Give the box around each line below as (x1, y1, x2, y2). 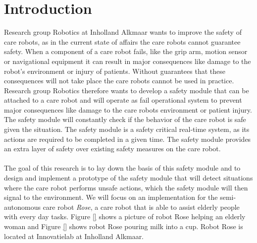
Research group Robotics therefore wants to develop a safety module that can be (4, 85, 249, 95)
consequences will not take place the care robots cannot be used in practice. (4, 75, 234, 86)
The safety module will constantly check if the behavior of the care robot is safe (4, 114, 246, 124)
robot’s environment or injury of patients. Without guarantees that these (4, 65, 225, 76)
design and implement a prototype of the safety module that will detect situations (4, 173, 253, 183)
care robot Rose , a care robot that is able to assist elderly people (43, 201, 240, 212)
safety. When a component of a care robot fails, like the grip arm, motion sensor (4, 46, 248, 57)
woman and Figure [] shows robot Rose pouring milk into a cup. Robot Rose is (4, 221, 243, 231)
